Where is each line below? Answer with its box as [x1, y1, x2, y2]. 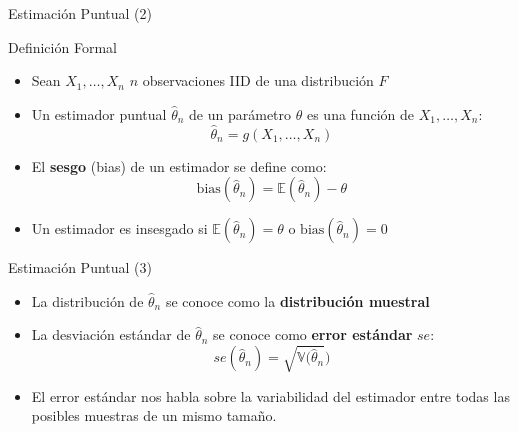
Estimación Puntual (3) [8, 257, 152, 278]
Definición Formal [8, 36, 117, 57]
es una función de [306, 103, 414, 124]
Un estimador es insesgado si [31, 218, 208, 239]
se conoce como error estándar [213, 324, 413, 345]
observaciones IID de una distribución [142, 70, 374, 91]
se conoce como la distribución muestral [165, 290, 430, 311]
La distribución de [31, 290, 144, 311]
